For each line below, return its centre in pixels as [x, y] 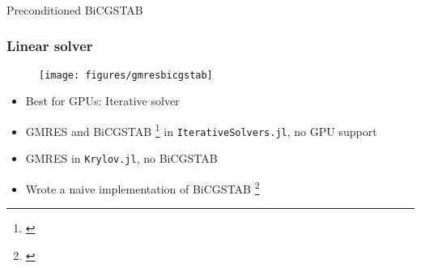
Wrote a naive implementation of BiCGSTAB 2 [142, 187]
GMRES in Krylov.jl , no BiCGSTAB [121, 158]
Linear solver [50, 46]
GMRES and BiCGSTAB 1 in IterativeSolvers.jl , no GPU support [201, 130]
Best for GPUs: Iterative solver [102, 101]
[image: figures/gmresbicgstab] [126, 75]
